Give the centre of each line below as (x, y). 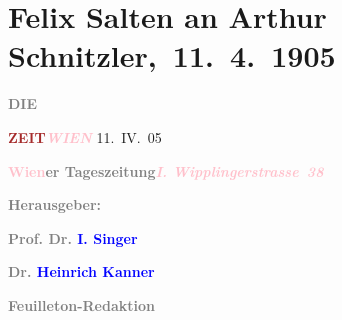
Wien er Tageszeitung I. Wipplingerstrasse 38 (166, 170)
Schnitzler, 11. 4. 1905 (172, 55)
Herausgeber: (55, 204)
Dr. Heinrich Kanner (81, 271)
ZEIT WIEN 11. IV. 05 (85, 136)
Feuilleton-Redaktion (81, 304)
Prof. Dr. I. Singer (73, 237)
